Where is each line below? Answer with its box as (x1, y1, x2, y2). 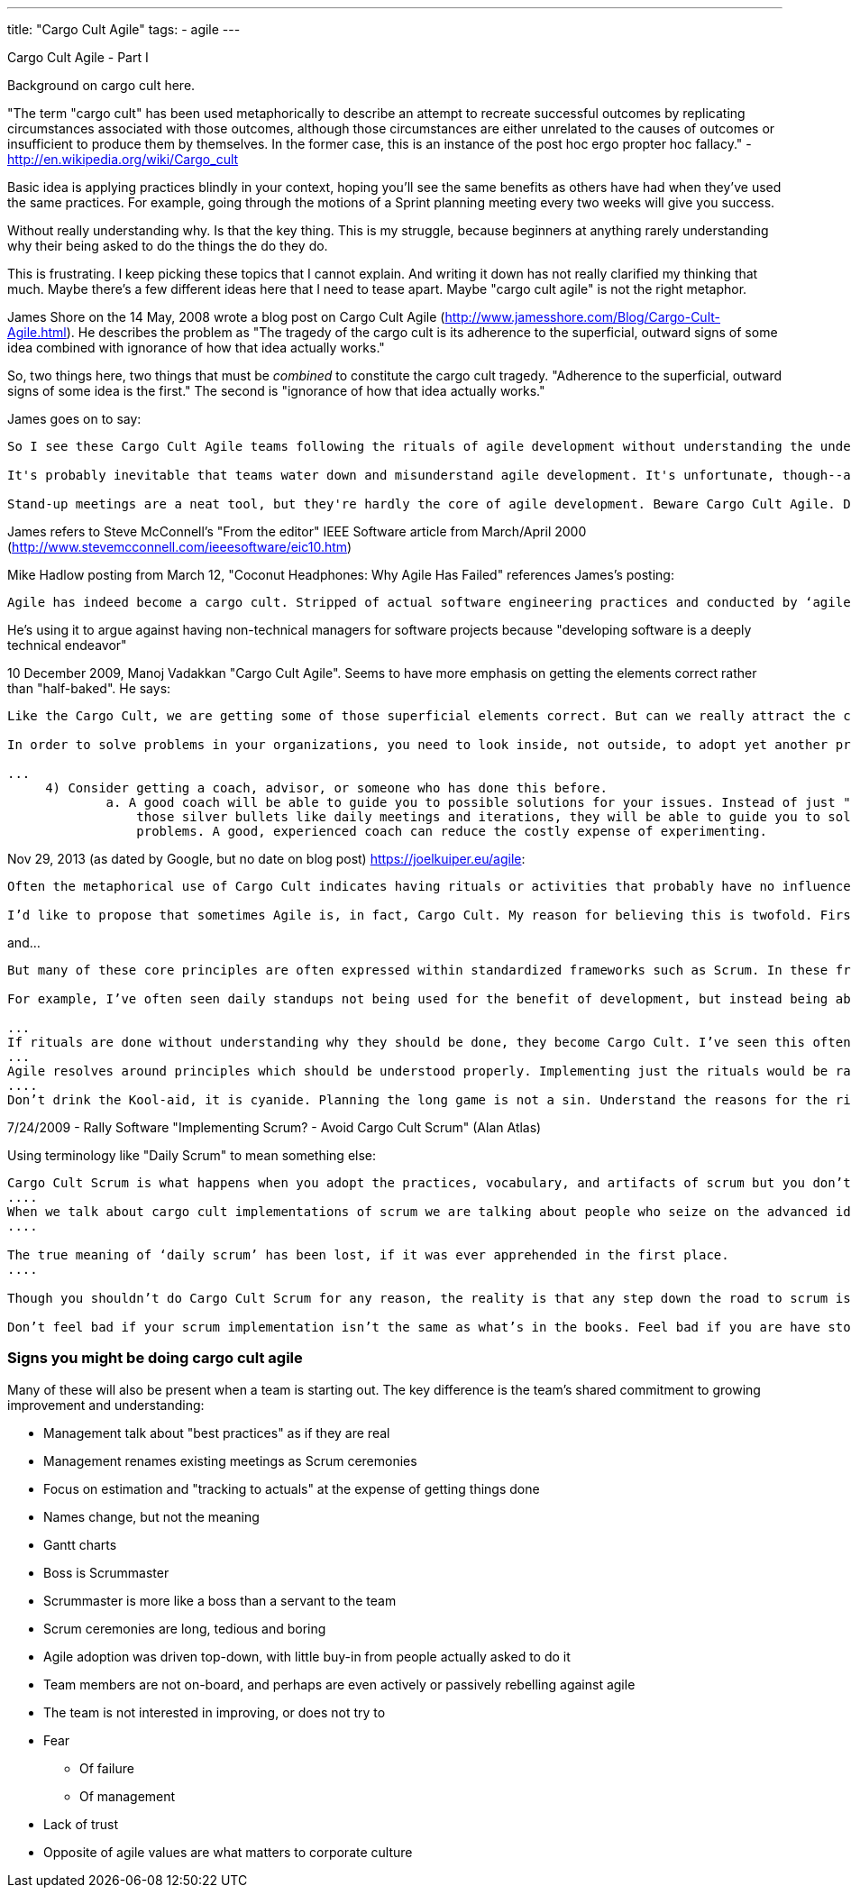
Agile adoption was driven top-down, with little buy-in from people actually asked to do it (43, 1648, 571, 1664)
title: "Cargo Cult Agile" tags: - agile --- (7, 22, 241, 37)
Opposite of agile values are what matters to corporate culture (43, 1844, 413, 1860)
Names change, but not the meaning (43, 1508, 260, 1524)
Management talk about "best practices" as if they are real (43, 1424, 390, 1441)
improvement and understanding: (7, 1396, 205, 1413)
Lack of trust (43, 1816, 119, 1832)
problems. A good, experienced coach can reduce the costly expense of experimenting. (136, 824, 767, 838)
